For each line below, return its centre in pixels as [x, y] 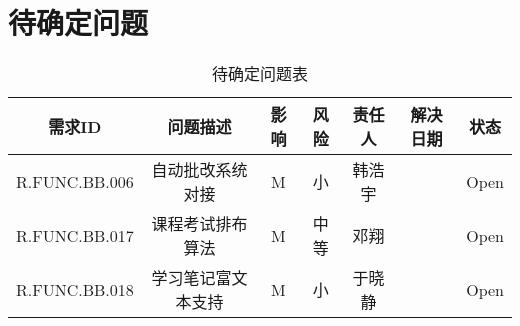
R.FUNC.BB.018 [75, 289]
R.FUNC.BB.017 [75, 235]
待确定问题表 [259, 74]
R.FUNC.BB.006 [75, 181]
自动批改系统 [199, 170]
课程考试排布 [199, 224]
